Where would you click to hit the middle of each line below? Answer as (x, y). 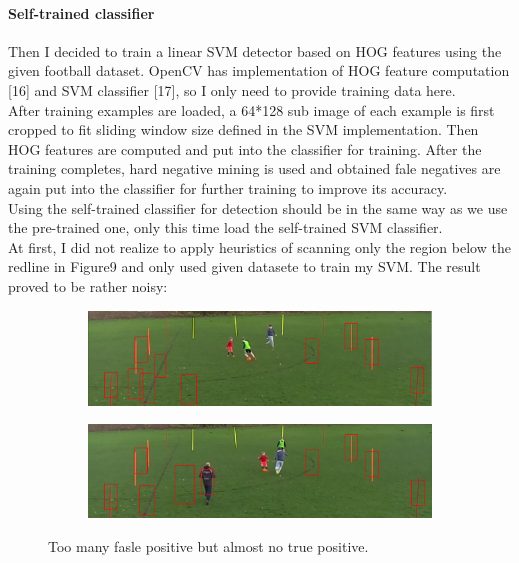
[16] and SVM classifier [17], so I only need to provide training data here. (232, 89)
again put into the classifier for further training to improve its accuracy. (228, 187)
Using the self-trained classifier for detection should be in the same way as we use (258, 207)
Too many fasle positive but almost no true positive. (208, 545)
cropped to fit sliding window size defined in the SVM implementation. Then (243, 129)
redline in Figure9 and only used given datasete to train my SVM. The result (244, 266)
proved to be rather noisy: (88, 285)
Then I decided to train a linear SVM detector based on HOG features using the (255, 50)
